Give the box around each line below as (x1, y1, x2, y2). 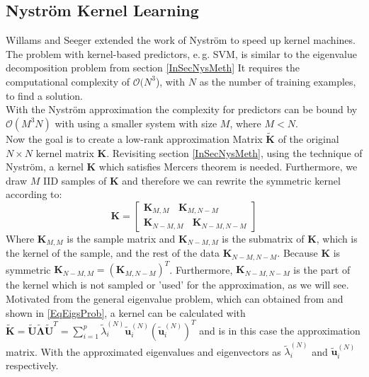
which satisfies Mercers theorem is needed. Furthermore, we (98, 159, 358, 174)
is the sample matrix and (67, 231, 176, 245)
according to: (6, 187, 62, 202)
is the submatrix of (222, 231, 305, 245)
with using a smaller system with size (55, 115, 217, 130)
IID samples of (42, 173, 107, 187)
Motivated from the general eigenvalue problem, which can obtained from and (6, 291, 344, 306)
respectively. (6, 357, 59, 372)
